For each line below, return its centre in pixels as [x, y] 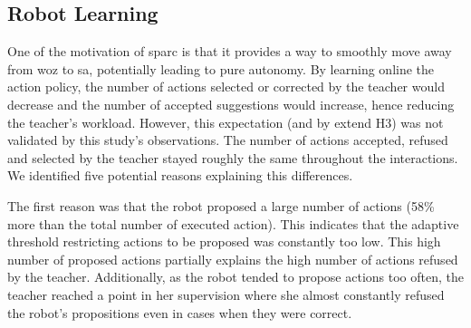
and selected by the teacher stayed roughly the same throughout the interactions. [233, 157]
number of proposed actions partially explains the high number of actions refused [233, 259]
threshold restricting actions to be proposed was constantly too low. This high [224, 241]
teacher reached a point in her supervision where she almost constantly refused [226, 294]
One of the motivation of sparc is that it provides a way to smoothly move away [230, 51]
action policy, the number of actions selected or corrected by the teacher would [226, 87]
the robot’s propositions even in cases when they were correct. [180, 312]
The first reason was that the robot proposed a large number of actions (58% [221, 205]
